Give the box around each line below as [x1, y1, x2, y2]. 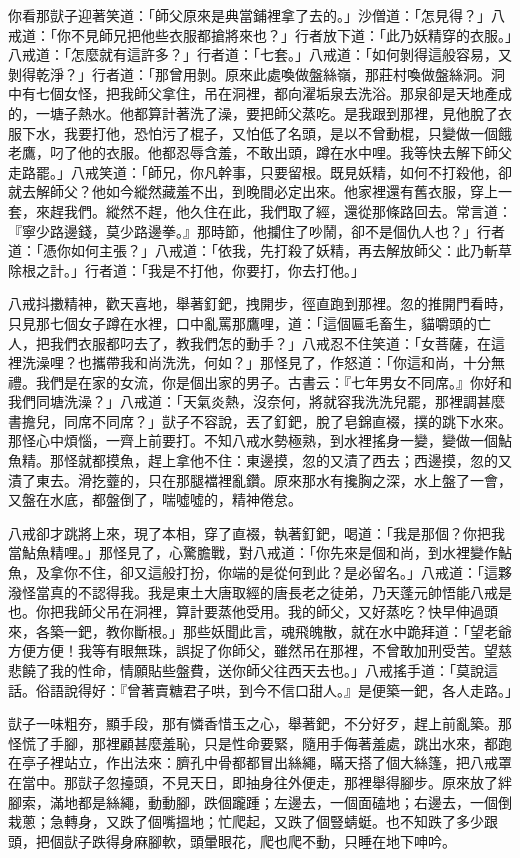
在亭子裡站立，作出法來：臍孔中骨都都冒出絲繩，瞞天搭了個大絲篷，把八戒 [8, 752, 498, 773]
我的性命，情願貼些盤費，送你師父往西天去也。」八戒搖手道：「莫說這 [49, 660, 498, 680]
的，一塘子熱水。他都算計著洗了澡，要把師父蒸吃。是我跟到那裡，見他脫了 [8, 102, 498, 123]
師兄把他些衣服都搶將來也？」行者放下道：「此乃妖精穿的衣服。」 [98, 24, 512, 45]
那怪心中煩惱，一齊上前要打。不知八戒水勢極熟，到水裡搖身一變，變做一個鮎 [8, 430, 512, 451]
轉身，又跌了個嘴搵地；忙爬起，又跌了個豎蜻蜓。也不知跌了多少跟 [63, 811, 498, 832]
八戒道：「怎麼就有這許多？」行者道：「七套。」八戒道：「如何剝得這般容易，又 [8, 44, 512, 65]
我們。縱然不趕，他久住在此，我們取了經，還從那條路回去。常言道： [63, 200, 512, 221]
